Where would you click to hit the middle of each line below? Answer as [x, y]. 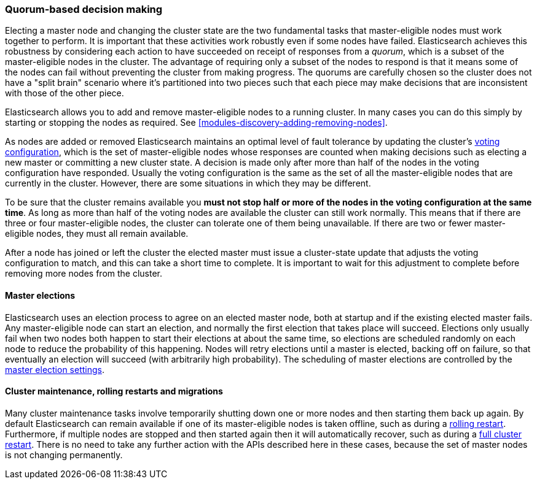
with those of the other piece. [65, 93]
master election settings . [55, 369]
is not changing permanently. [64, 455]
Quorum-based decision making [84, 9]
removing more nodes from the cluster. [84, 274]
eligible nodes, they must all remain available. [97, 234]
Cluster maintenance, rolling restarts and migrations [114, 391]
